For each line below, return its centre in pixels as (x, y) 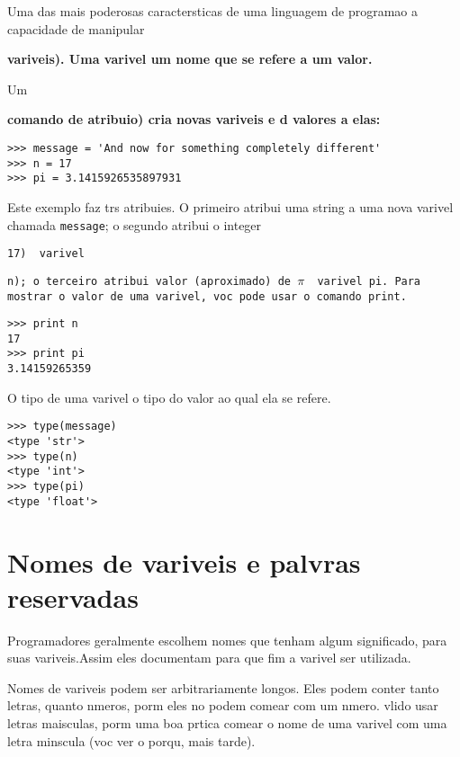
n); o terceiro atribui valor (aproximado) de (149, 281)
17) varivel (46, 254)
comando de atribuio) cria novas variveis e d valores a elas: (194, 119)
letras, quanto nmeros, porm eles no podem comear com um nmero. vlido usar (223, 705)
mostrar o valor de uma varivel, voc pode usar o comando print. (207, 296)
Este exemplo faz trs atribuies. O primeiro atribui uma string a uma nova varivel (230, 206)
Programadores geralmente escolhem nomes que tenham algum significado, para (227, 640)
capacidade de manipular (76, 28)
